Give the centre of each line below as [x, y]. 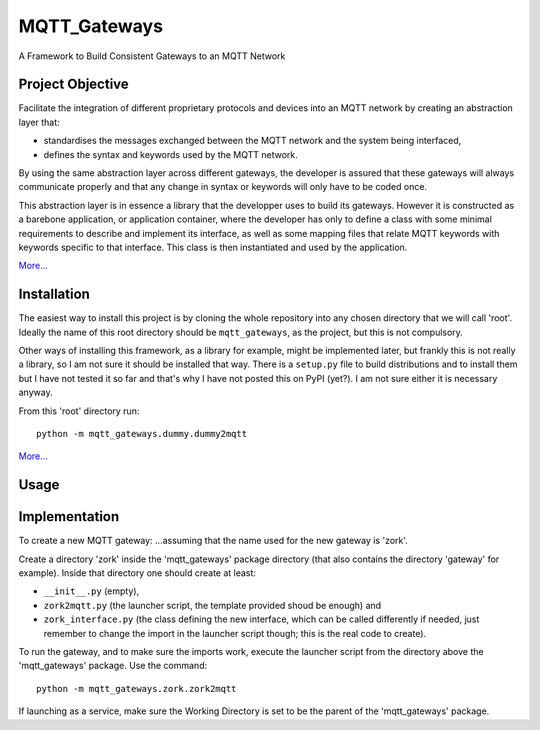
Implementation [69, 516]
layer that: [39, 122]
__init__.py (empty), [91, 591]
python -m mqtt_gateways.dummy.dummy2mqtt [142, 433]
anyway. [36, 392]
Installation [54, 294]
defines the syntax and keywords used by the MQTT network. [171, 154]
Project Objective [73, 84]
